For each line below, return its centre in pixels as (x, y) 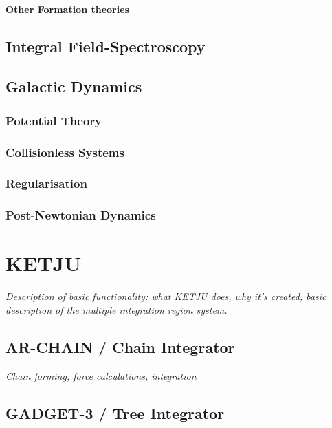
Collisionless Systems (65, 152)
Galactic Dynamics (74, 86)
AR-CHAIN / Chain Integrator (120, 346)
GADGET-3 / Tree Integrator (115, 413)
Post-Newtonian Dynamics (81, 215)
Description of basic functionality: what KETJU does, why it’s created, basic (166, 296)
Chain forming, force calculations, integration (101, 375)
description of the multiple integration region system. (117, 309)
